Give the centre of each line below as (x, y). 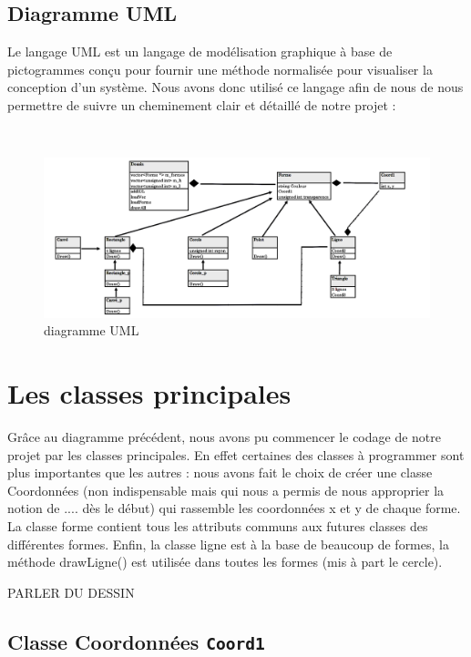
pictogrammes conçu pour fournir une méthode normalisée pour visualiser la (220, 69)
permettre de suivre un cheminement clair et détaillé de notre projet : (202, 104)
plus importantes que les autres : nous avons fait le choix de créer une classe (220, 472)
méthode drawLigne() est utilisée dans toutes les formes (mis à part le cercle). (225, 562)
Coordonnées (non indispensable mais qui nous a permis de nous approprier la (226, 490)
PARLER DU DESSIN (71, 592)
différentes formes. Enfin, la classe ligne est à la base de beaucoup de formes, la (228, 544)
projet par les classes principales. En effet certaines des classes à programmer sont (236, 454)
